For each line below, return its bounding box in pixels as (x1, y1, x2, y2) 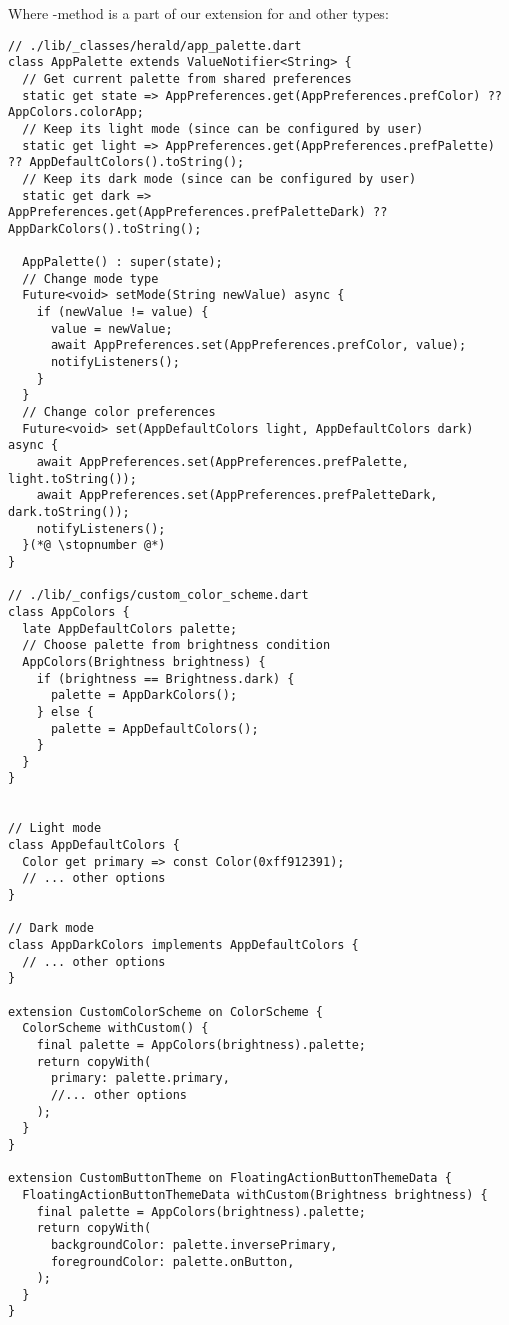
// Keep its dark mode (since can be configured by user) (22, 171, 417, 186)
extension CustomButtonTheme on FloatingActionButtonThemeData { (8, 1171, 452, 1186)
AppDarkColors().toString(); (8, 221, 202, 236)
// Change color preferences (22, 405, 216, 420)
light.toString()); (8, 471, 137, 486)
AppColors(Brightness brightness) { (22, 654, 266, 669)
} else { (36, 704, 94, 719)
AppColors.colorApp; (8, 105, 145, 120)
